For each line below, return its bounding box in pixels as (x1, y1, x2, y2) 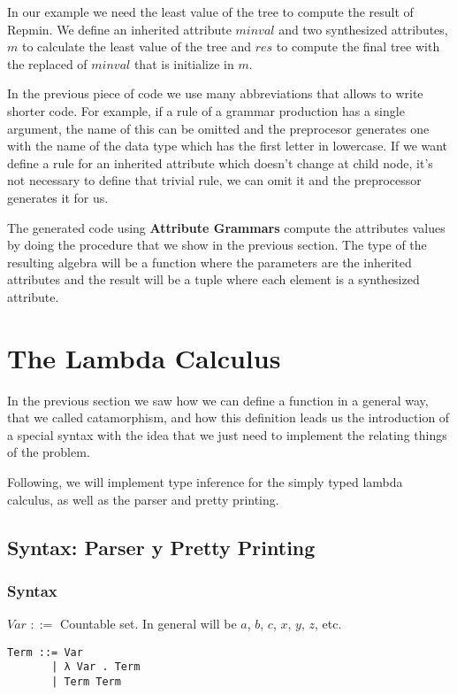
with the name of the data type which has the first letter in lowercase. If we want (7, 136, 448, 155)
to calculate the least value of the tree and (21, 37, 252, 56)
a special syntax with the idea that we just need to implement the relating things (7, 425, 447, 444)
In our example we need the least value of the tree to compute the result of (7, 3, 414, 20)
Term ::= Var (7, 645, 83, 659)
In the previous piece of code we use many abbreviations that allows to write (7, 84, 423, 103)
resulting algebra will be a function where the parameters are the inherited (7, 252, 412, 271)
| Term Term (51, 676, 121, 689)
